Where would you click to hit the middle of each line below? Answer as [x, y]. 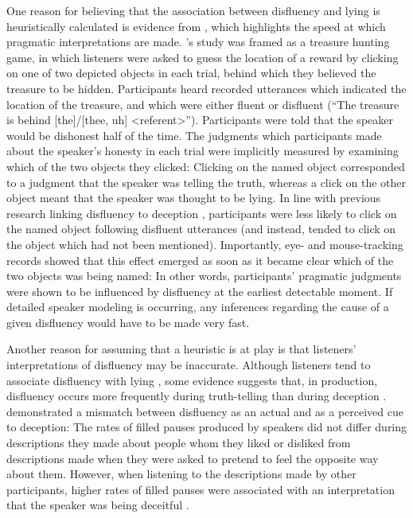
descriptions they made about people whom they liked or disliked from [179, 443]
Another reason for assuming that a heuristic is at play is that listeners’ [181, 349]
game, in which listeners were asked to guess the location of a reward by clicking [203, 57]
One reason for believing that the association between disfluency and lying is [193, 10]
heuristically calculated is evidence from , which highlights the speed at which [196, 26]
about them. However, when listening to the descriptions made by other [181, 474]
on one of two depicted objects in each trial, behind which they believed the [191, 73]
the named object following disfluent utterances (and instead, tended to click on [201, 229]
